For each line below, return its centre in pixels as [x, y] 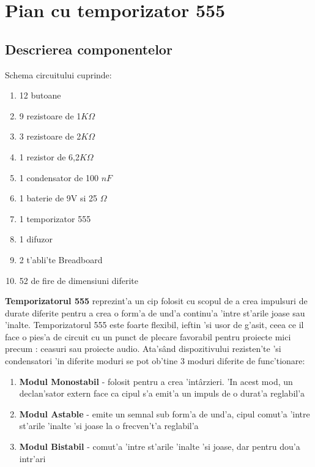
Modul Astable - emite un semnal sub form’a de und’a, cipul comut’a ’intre [165, 413]
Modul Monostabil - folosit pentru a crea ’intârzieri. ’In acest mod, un [156, 381]
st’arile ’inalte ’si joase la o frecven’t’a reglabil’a [109, 426]
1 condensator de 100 [59, 177]
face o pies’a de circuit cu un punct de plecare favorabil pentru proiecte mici [148, 336]
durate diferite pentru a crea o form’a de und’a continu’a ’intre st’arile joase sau [155, 312]
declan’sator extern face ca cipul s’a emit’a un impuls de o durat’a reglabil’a [162, 393]
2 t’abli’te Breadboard [61, 259]
